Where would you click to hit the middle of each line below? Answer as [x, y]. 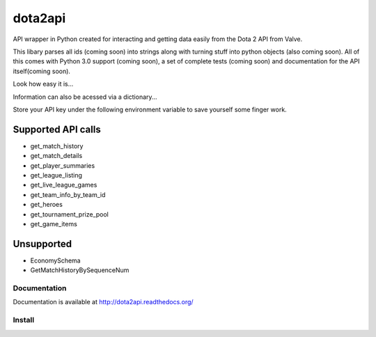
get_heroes [46, 205]
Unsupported [42, 244]
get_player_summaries [63, 165]
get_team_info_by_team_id [68, 194]
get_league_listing [56, 175]
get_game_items [54, 224]
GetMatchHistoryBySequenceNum [80, 270]
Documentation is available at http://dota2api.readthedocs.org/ [103, 302]
